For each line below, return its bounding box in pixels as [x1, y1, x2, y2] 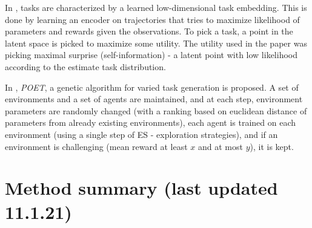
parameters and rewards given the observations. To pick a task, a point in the [5, 25, 293, 37]
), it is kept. [250, 140, 294, 152]
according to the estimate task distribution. [5, 60, 166, 73]
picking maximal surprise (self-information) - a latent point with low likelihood [5, 48, 297, 61]
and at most [197, 140, 243, 152]
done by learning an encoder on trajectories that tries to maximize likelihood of [5, 13, 300, 25]
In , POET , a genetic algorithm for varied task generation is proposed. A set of [5, 80, 299, 93]
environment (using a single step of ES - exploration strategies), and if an [5, 128, 278, 140]
